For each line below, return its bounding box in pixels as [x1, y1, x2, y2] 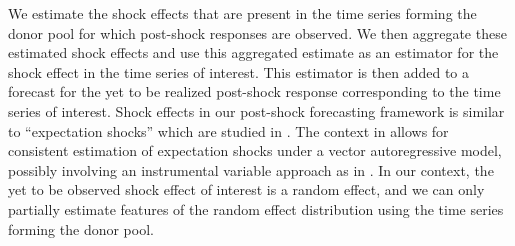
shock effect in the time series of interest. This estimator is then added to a [8, 61, 470, 82]
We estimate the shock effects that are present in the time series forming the [8, 3, 477, 23]
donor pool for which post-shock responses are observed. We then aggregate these [8, 22, 507, 43]
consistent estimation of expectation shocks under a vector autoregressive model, [8, 140, 502, 161]
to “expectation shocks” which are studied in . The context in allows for [8, 120, 449, 141]
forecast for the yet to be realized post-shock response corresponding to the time [8, 81, 501, 102]
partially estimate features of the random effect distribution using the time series [8, 198, 504, 219]
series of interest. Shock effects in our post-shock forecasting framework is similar [8, 100, 505, 121]
